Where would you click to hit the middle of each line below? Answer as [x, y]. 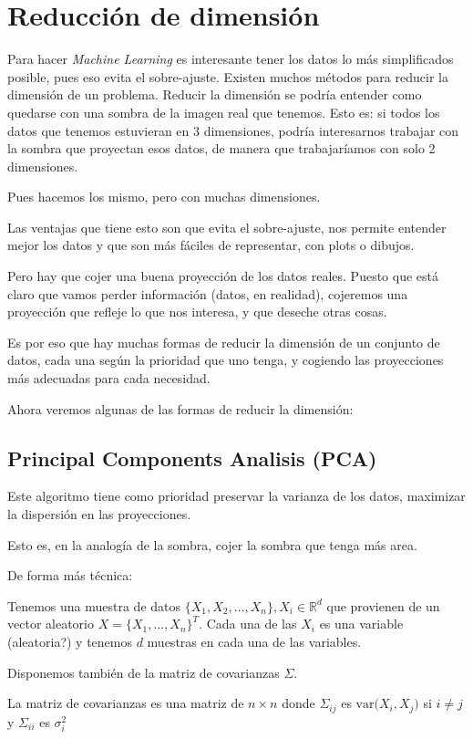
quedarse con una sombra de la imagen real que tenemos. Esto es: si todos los [224, 112]
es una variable [361, 624]
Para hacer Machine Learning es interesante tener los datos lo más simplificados [231, 59]
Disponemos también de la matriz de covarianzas [144, 672]
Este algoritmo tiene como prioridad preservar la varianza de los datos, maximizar [236, 496]
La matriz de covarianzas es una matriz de [126, 703]
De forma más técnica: [70, 575]
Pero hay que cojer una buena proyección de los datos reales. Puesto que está [223, 276]
